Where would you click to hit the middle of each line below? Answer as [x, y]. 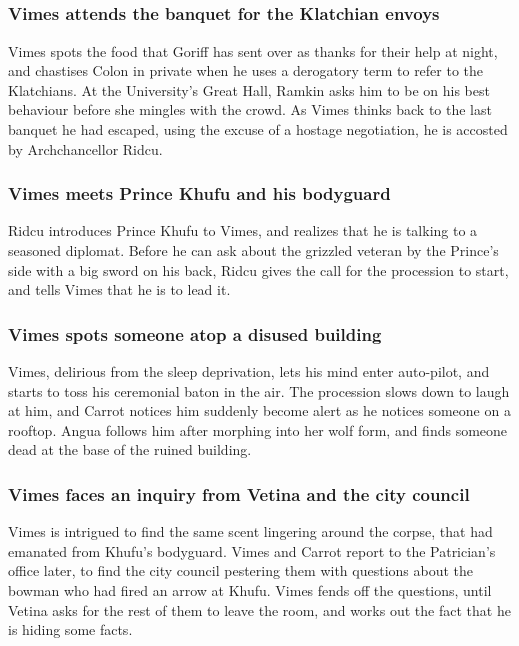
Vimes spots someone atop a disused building [195, 333]
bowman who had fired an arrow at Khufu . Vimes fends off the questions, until [250, 590]
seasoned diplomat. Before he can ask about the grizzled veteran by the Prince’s [253, 250]
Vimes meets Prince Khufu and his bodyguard [199, 193]
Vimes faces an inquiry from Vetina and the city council [239, 493]
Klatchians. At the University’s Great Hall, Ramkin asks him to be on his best [249, 89]
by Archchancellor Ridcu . [85, 148]
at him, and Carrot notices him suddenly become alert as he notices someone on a [259, 410]
